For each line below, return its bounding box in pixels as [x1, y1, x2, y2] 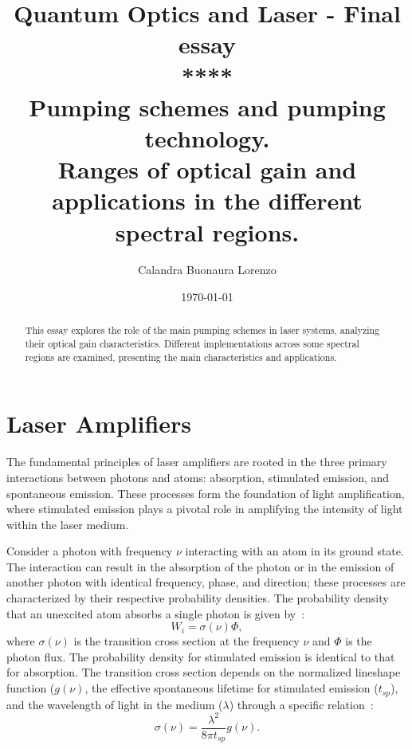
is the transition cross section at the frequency [73, 633, 300, 649]
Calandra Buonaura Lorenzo [138, 261, 277, 278]
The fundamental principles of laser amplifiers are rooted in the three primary [6, 453, 387, 470]
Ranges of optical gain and [57, 153, 357, 186]
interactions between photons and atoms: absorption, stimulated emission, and [6, 469, 390, 485]
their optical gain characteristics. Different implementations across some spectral [25, 337, 359, 351]
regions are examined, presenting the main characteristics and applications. [25, 350, 337, 363]
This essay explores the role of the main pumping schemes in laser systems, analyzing [25, 324, 380, 337]
